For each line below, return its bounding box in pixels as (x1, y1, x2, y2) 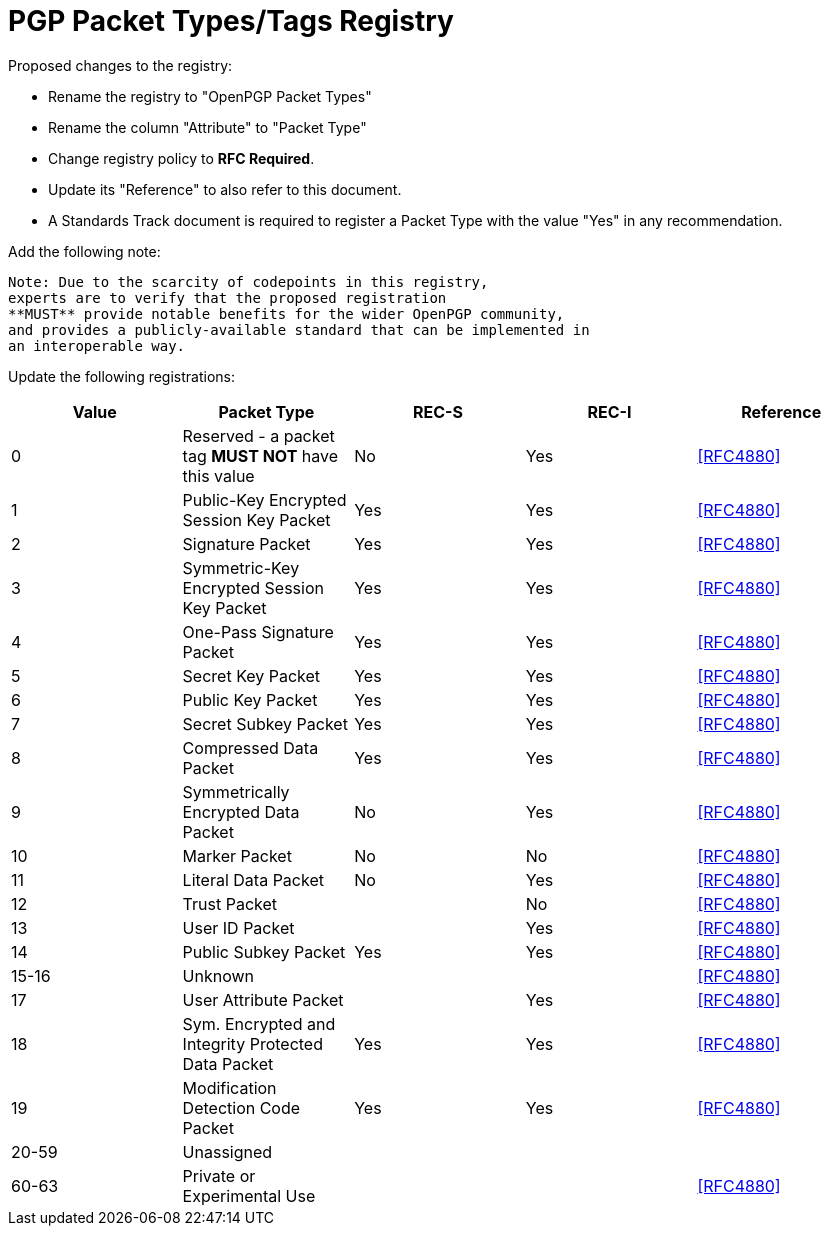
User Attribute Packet (182, 989, 344, 1010)
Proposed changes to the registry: (8, 56, 233, 74)
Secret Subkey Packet (182, 713, 348, 734)
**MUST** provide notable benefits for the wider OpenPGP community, (8, 305, 565, 322)
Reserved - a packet (182, 425, 335, 446)
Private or (182, 1165, 256, 1186)
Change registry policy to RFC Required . (48, 149, 315, 167)
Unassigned (182, 1141, 273, 1162)
